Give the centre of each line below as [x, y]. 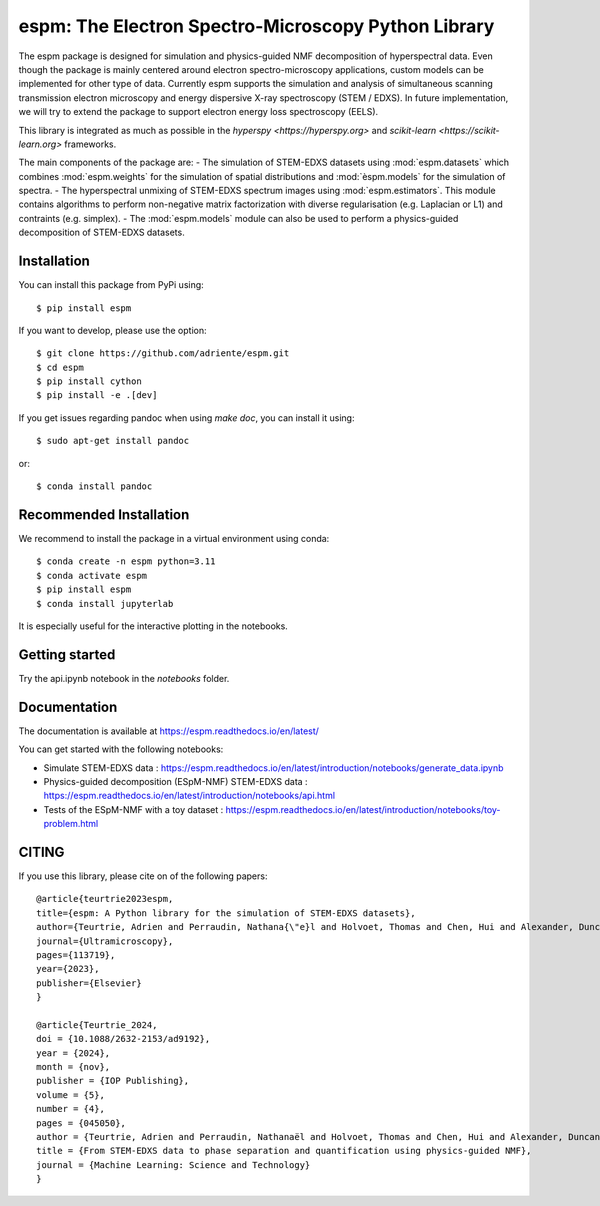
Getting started [67, 654]
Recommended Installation [104, 514]
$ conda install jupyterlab [105, 603]
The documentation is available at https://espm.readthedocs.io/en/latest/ [169, 731]
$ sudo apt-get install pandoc [113, 441]
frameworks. [90, 144]
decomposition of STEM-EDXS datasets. [101, 232]
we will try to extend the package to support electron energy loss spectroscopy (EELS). [198, 112]
